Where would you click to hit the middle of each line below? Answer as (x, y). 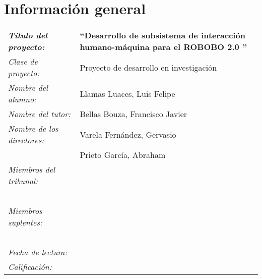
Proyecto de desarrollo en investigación (148, 67)
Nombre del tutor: (39, 114)
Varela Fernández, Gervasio (128, 134)
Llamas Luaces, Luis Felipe (127, 93)
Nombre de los (33, 129)
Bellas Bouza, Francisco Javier (134, 114)
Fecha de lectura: (38, 252)
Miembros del (32, 170)
